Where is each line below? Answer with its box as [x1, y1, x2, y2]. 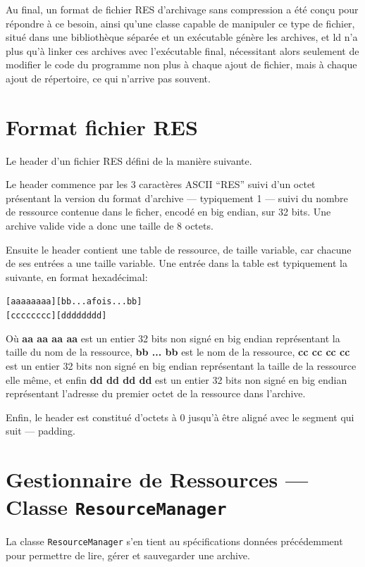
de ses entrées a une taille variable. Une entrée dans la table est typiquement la [6, 256, 347, 270]
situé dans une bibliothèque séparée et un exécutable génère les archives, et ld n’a [6, 30, 358, 44]
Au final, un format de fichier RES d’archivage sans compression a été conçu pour [6, 2, 359, 16]
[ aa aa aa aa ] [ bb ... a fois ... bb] [6, 297, 142, 307]
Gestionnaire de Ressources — [6, 465, 309, 494]
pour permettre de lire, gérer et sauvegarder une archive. [6, 548, 250, 562]
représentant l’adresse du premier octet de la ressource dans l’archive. [6, 386, 306, 401]
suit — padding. [6, 423, 75, 438]
